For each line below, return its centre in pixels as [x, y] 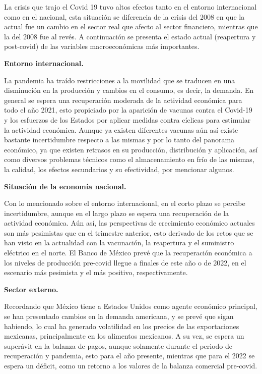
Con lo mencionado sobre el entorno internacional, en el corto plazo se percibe [125, 203]
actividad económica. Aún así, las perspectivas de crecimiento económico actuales [129, 223]
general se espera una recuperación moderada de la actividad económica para [123, 100]
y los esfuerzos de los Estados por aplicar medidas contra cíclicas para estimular [127, 119]
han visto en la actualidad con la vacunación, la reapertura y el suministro [119, 243]
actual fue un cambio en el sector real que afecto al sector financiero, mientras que [131, 26]
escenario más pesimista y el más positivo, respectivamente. [96, 272]
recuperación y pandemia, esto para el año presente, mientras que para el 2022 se [129, 356]
